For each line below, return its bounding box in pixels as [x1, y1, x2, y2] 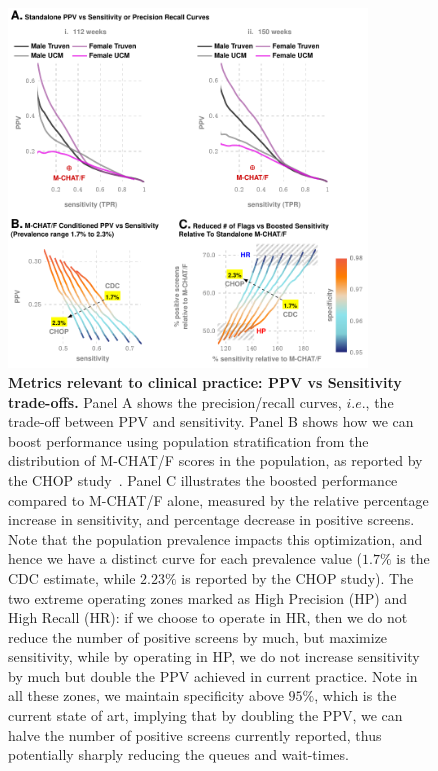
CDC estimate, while [8, 567, 136, 588]
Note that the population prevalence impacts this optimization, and [8, 528, 423, 549]
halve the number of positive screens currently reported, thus [8, 724, 382, 745]
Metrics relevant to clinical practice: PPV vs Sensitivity [8, 371, 402, 392]
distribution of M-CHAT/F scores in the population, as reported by [8, 450, 423, 471]
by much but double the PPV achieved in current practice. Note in [8, 665, 418, 686]
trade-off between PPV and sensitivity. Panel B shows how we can [8, 411, 414, 432]
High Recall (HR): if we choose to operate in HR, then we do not [8, 607, 408, 628]
